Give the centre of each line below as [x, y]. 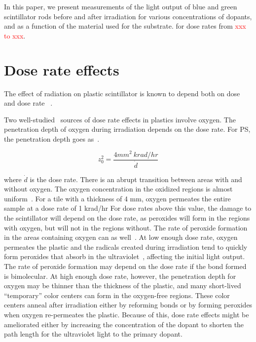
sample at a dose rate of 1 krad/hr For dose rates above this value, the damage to [128, 208]
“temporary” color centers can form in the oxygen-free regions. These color [117, 295]
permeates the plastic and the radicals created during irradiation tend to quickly [126, 247]
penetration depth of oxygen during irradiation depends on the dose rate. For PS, [127, 129]
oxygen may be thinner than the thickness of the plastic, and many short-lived [123, 285]
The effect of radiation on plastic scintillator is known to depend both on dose [122, 93]
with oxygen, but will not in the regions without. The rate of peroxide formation [126, 227]
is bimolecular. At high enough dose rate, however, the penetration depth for [120, 276]
